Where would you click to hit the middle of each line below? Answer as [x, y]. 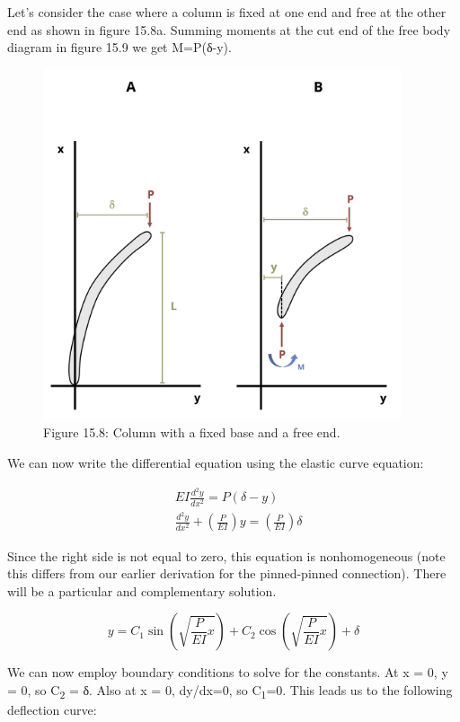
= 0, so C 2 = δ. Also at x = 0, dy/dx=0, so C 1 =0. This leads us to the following [230, 691]
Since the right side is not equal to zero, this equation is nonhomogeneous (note [226, 555]
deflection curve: [52, 709]
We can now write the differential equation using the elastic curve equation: [216, 462]
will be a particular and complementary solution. [142, 590]
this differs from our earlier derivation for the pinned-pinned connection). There [227, 573]
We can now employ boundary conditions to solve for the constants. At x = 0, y [228, 672]
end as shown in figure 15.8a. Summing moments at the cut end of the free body [229, 29]
